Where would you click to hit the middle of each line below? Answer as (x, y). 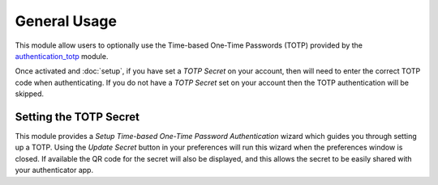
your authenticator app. (54, 170)
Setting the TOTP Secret (77, 117)
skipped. (30, 94)
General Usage (66, 21)
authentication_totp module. (62, 56)
